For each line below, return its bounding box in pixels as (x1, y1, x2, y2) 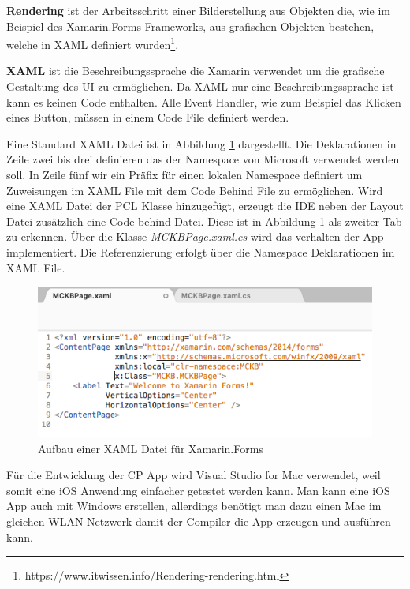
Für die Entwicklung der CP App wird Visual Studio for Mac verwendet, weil (6, 467, 381, 483)
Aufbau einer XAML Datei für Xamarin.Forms (38, 440, 263, 456)
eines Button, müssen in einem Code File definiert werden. (6, 109, 289, 126)
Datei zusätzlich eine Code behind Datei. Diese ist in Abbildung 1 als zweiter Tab (6, 212, 402, 229)
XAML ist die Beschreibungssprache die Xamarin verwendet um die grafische (6, 62, 385, 79)
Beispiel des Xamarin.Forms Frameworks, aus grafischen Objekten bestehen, (6, 17, 375, 34)
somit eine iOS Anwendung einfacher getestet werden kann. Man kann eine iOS (6, 482, 390, 498)
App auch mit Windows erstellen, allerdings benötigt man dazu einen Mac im (6, 497, 382, 514)
